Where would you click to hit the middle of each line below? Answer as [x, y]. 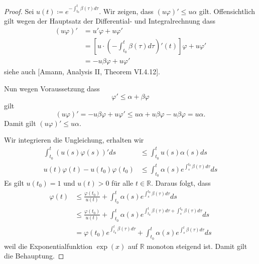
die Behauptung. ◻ [34, 256]
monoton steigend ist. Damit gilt [197, 246]
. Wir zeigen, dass [126, 11]
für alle [122, 182]
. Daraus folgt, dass [181, 182]
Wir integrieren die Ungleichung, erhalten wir [74, 140]
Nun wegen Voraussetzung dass [52, 88]
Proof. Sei [19, 11]
